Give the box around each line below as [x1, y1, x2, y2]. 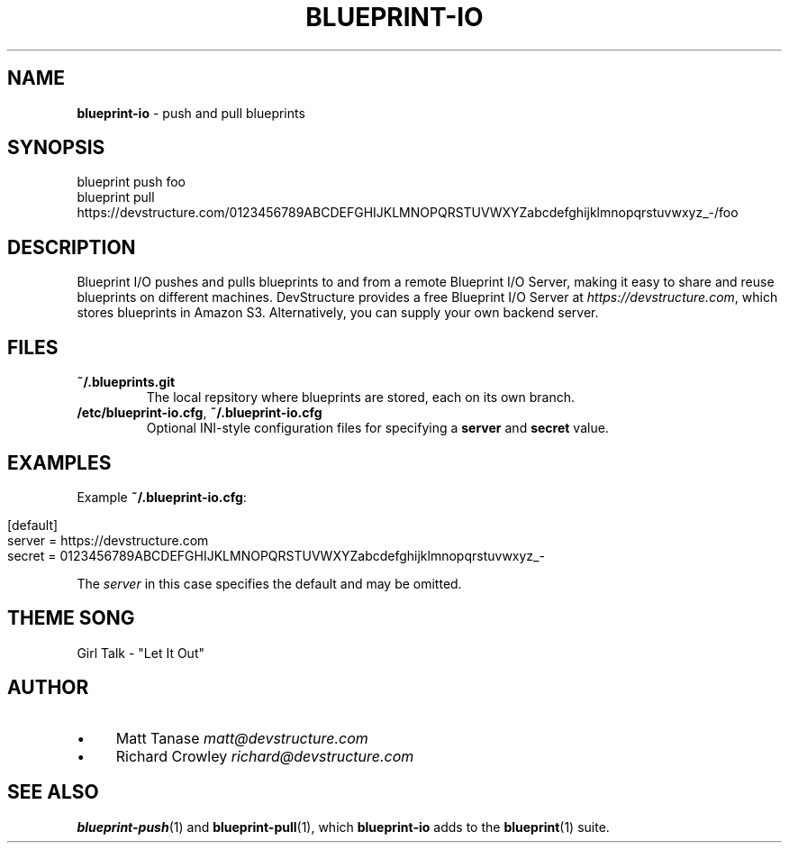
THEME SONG [7, 607, 135, 630]
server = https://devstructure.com [7, 532, 209, 548]
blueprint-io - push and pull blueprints [77, 105, 305, 121]
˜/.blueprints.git [77, 374, 176, 390]
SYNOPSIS [7, 136, 105, 160]
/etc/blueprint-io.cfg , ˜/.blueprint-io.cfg [77, 405, 322, 421]
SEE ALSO [7, 781, 99, 804]
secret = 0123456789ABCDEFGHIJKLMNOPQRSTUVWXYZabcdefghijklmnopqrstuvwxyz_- [7, 547, 545, 563]
